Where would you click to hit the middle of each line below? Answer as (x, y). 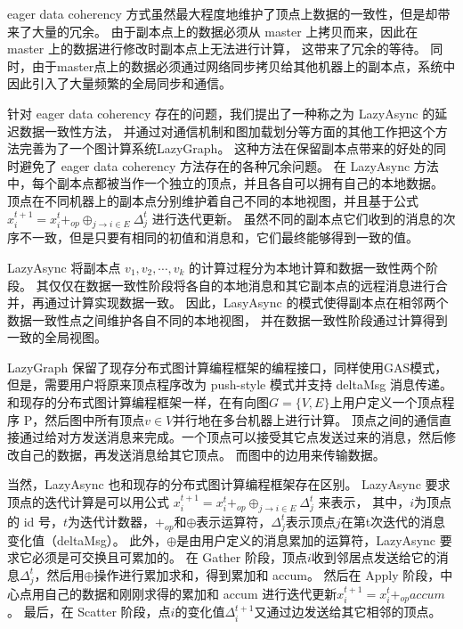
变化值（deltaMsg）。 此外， (87, 539)
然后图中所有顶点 (95, 419)
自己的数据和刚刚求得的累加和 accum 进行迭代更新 (191, 593)
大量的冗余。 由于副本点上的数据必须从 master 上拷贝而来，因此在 (225, 31)
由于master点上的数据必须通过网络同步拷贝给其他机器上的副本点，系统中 (244, 65)
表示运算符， (234, 521)
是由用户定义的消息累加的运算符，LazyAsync (306, 539)
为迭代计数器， (112, 521)
